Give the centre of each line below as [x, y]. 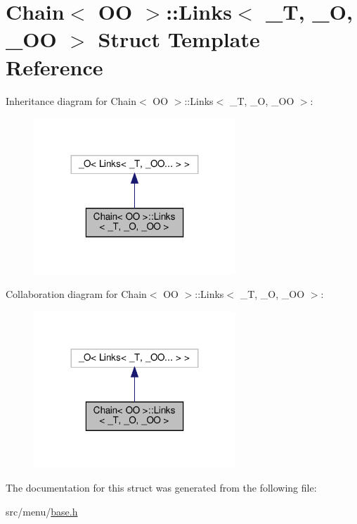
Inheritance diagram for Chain [71, 100]
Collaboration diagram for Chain [76, 294]
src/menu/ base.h [42, 511]
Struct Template [179, 39]
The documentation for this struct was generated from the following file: [161, 488]
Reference [54, 67]
